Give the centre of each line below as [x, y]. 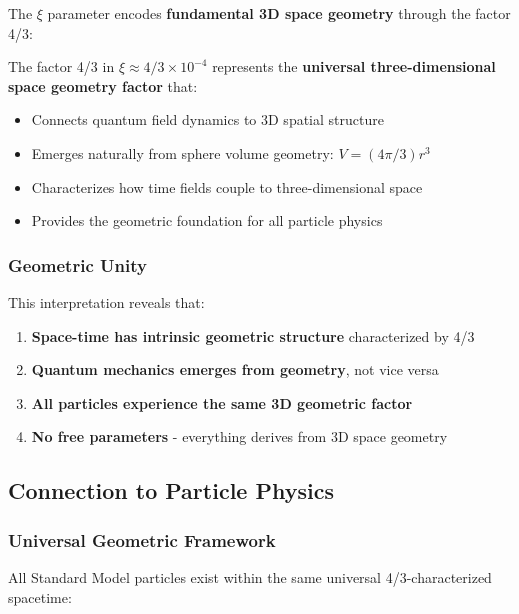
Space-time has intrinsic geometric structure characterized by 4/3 [253, 335]
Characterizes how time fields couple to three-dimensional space [227, 186]
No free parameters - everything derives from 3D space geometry [239, 436]
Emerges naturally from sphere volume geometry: [182, 152]
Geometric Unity [77, 264]
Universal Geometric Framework [142, 539]
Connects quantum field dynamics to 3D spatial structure [207, 119]
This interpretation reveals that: [106, 301]
